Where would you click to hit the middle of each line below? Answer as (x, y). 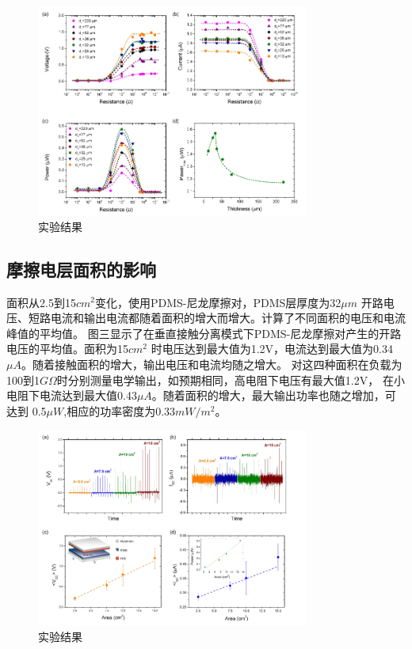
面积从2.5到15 (41, 302)
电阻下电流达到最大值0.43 (72, 395)
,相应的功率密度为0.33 (120, 410)
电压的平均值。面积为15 (67, 349)
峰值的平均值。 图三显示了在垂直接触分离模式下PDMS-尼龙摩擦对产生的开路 (204, 333)
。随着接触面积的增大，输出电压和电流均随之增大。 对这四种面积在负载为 (212, 364)
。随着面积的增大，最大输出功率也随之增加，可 (274, 395)
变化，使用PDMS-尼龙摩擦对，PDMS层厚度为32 (218, 302)
